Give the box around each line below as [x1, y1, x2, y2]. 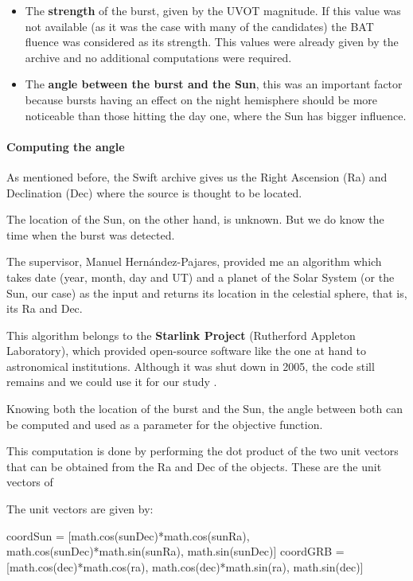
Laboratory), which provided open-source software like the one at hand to [6, 342, 367, 359]
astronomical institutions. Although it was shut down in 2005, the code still [6, 357, 375, 374]
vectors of [6, 474, 53, 490]
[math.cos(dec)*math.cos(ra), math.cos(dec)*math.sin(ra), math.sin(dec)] [6, 558, 364, 575]
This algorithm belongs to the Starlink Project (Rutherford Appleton [6, 326, 356, 343]
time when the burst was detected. [6, 226, 175, 243]
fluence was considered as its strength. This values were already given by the [25, 33, 399, 50]
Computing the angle [6, 138, 125, 154]
